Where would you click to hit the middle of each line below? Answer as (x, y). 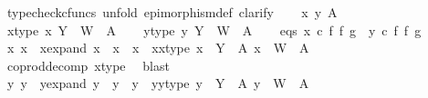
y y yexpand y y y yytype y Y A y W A (158, 83)
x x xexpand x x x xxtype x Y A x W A (158, 48)
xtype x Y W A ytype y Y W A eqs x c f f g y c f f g (214, 29)
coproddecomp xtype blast (88, 65)
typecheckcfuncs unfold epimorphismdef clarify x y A (172, 12)
